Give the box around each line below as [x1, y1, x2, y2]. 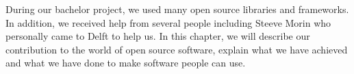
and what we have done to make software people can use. [5, 56, 246, 70]
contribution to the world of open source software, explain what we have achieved [5, 42, 348, 56]
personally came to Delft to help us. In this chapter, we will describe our [5, 29, 310, 43]
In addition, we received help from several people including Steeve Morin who [5, 15, 331, 29]
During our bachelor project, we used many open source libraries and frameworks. [5, 2, 349, 16]
